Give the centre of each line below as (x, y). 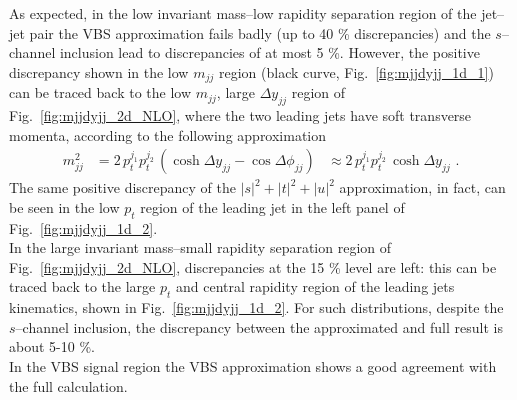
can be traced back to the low (100, 92)
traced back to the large (82, 286)
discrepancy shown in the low (99, 71)
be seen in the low (64, 206)
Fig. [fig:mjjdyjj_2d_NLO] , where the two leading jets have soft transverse (240, 115)
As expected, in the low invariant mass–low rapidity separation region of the (243, 13)
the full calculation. (68, 385)
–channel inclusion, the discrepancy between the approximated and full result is (259, 326)
